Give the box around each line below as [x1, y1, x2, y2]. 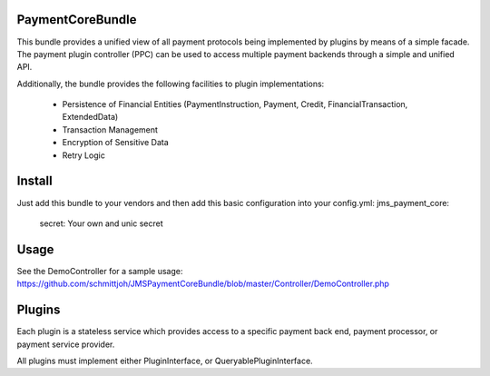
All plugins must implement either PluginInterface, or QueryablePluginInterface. [16, 355, 313, 366]
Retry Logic [62, 150, 106, 161]
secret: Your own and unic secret [39, 218, 163, 229]
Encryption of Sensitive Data [62, 137, 170, 148]
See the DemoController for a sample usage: [16, 265, 183, 276]
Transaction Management [62, 124, 159, 135]
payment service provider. [16, 339, 115, 350]
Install [16, 173, 54, 189]
